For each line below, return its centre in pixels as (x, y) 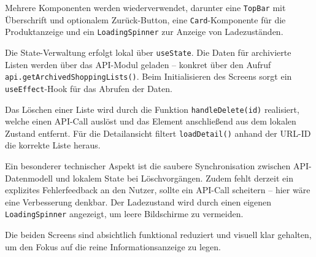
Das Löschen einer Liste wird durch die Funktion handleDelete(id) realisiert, (152, 109)
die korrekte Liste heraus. (53, 145)
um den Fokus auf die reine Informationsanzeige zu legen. (113, 246)
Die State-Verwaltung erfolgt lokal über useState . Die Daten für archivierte (148, 52)
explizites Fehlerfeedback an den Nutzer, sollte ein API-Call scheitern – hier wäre (158, 190)
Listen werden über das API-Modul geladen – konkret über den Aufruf (138, 64)
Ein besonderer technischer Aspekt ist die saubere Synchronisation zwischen (148, 166)
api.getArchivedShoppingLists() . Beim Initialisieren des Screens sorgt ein (148, 76)
